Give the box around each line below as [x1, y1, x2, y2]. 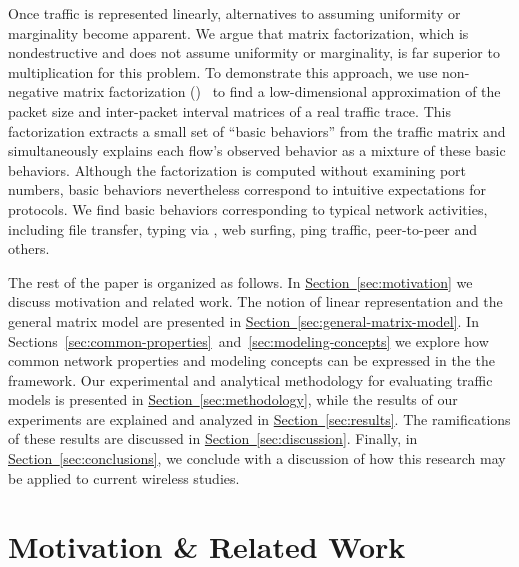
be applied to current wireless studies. [8, 467, 240, 488]
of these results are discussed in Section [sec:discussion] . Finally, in [8, 428, 418, 449]
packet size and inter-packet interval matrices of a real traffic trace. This [8, 100, 451, 121]
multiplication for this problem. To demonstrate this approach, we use [8, 61, 438, 82]
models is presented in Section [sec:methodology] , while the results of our [8, 389, 458, 410]
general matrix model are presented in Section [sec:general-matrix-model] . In [8, 310, 479, 331]
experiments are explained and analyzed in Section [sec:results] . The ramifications [8, 408, 511, 429]
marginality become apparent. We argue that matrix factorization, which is [8, 22, 469, 43]
